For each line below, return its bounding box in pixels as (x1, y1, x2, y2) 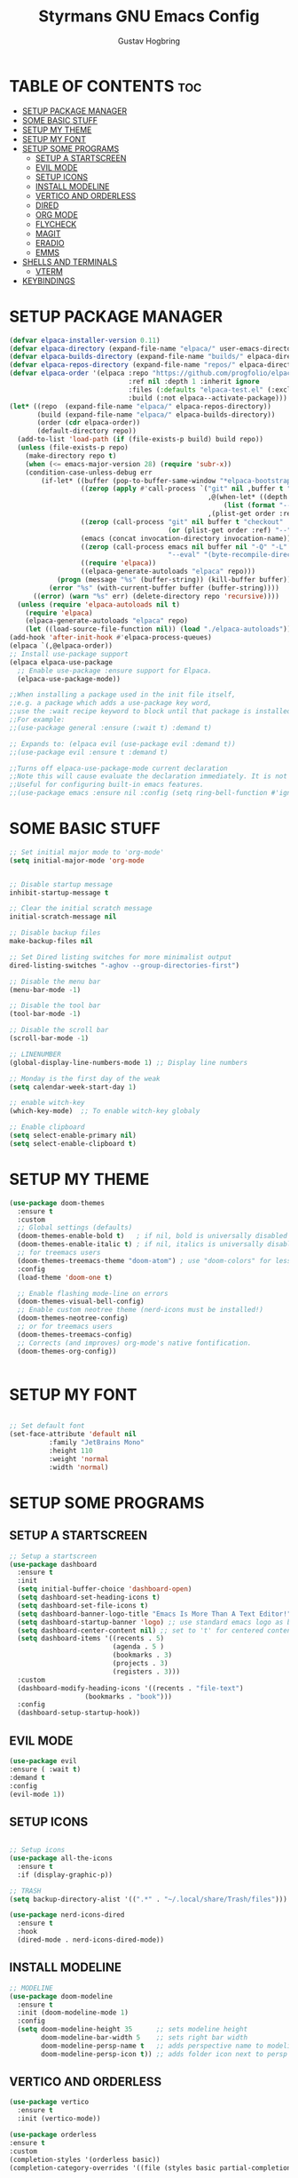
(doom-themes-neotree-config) (17, 1314, 129, 1323)
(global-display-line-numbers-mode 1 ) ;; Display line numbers (9, 1058, 248, 1067)
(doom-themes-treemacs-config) (17, 1330, 133, 1339)
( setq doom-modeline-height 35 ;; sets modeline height (17, 2025, 248, 2034)
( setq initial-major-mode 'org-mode (9, 855, 145, 865)
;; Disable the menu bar (9, 977, 101, 986)
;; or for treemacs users (17, 1322, 114, 1331)
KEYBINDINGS (21, 275, 75, 286)
